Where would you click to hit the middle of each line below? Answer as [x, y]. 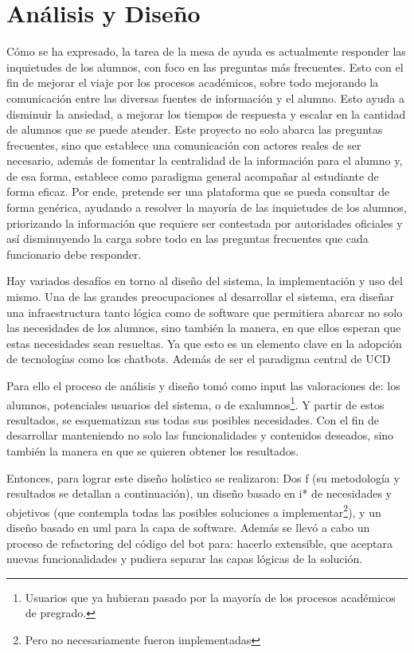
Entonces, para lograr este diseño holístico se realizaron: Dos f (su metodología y [203, 477]
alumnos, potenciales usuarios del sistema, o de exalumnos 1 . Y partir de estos [195, 403]
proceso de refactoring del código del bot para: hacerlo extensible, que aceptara [199, 543]
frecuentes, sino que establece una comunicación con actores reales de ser [184, 145]
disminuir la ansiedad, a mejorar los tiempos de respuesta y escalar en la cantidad [206, 113]
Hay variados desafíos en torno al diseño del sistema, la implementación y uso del [205, 281]
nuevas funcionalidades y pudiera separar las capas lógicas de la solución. [185, 559]
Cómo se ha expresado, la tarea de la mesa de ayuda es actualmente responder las [206, 51]
